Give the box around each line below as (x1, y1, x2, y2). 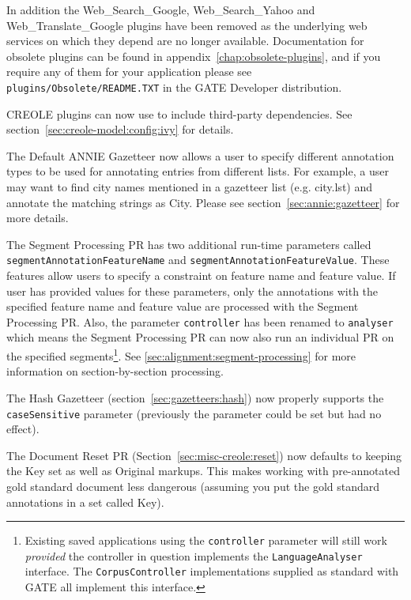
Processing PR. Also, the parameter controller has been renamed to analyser (6, 313, 394, 330)
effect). (6, 421, 40, 437)
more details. (6, 209, 69, 226)
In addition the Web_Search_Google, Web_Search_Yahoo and (6, 2, 315, 17)
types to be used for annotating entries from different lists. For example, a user (6, 163, 389, 179)
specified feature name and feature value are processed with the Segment (6, 298, 359, 315)
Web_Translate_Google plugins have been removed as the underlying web (6, 17, 368, 33)
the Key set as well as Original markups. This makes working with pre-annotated (6, 462, 400, 479)
